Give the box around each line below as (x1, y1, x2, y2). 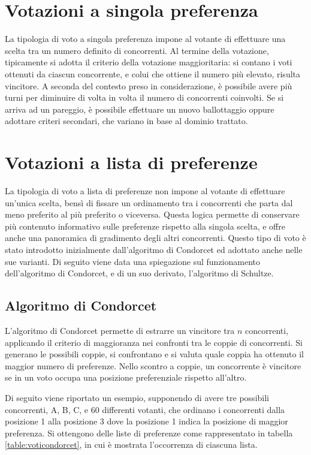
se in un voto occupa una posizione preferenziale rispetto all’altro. (5, 371, 247, 384)
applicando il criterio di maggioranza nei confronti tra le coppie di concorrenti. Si (5, 336, 303, 348)
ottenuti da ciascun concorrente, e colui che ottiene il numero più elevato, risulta (5, 67, 301, 80)
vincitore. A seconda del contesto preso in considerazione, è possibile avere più (5, 79, 292, 92)
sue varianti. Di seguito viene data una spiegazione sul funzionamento (5, 255, 260, 267)
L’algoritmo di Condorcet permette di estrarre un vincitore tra (5, 324, 235, 336)
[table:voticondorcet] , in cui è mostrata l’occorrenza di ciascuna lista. (5, 438, 258, 451)
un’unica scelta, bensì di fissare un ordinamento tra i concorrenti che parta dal (5, 196, 293, 209)
